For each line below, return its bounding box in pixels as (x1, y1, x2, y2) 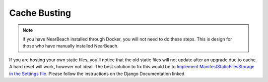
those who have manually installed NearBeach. (22, 43, 119, 49)
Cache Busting (9, 7, 71, 18)
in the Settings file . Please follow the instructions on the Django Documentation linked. (9, 71, 186, 77)
